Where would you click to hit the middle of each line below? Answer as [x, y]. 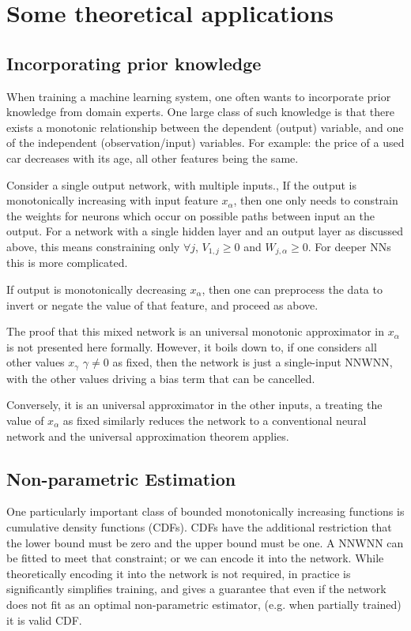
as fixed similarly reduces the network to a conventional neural [215, 420]
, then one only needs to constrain [316, 200]
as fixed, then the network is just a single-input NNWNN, [253, 362]
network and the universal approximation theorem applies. [148, 436]
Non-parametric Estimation [121, 478]
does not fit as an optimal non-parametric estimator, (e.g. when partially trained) [204, 604]
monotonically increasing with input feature [112, 200]
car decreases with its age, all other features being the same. [153, 158]
